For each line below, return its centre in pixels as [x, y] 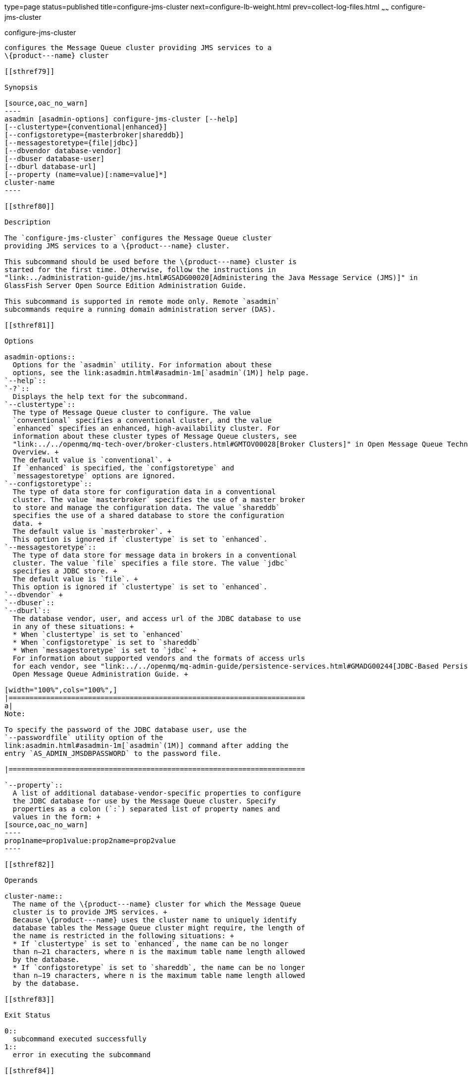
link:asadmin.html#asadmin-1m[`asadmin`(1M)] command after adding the [147, 745]
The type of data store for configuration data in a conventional [144, 491]
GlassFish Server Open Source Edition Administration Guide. [126, 285]
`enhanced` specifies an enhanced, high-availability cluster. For [146, 428]
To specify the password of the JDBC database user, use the [126, 729]
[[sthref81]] [30, 325]
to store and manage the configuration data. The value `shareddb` [146, 507]
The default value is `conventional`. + [92, 460]
